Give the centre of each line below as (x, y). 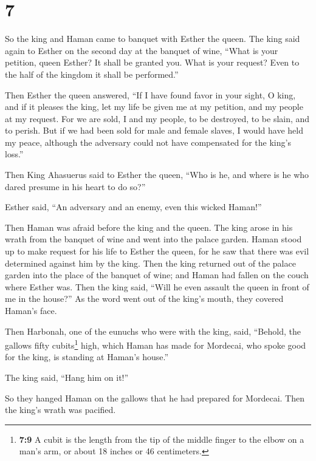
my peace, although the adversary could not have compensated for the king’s (148, 142)
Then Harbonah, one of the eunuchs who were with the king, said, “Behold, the (153, 331)
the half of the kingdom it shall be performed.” (92, 74)
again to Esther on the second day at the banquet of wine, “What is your (142, 50)
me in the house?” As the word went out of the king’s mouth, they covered (144, 299)
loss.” (14, 154)
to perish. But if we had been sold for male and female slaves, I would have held (154, 130)
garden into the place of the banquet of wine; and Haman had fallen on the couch (157, 275)
